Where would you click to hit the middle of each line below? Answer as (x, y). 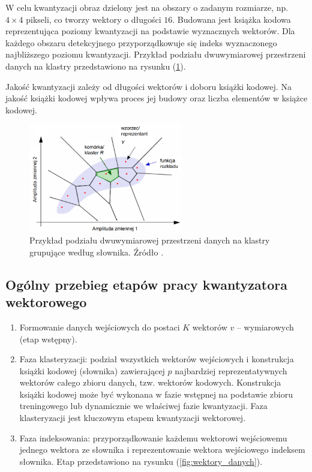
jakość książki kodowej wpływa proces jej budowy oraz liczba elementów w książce (157, 98)
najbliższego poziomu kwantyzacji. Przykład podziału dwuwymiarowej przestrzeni (156, 54)
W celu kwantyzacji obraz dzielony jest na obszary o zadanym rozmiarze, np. (147, 7)
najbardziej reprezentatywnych (231, 370)
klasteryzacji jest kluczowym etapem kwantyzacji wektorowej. (133, 418)
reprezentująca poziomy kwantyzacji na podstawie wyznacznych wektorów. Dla (150, 31)
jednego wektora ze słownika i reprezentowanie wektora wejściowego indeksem (162, 450)
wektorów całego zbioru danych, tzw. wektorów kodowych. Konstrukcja (150, 382)
